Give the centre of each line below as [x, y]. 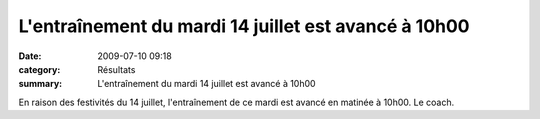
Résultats [116, 69]
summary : [40, 84]
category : [39, 69]
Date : [30, 56]
